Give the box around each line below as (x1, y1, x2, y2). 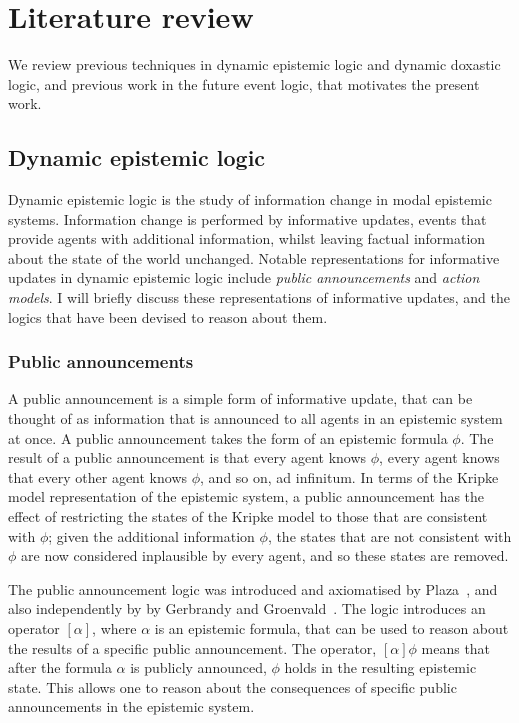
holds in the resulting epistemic (284, 657, 477, 678)
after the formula (8, 657, 112, 678)
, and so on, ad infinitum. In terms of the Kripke (200, 466, 499, 487)
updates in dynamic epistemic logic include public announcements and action (8, 267, 480, 288)
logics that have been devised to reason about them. (8, 306, 328, 327)
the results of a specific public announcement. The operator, (8, 637, 377, 658)
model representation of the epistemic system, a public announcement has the (8, 486, 485, 507)
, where (92, 618, 137, 639)
